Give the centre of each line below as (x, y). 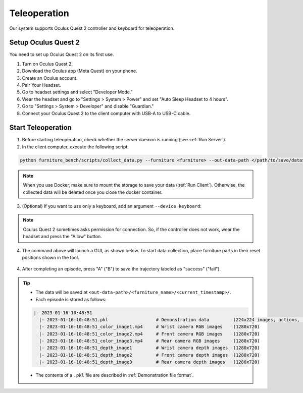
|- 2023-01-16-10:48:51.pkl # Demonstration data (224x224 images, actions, (169, 320)
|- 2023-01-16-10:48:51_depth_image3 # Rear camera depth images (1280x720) (149, 362)
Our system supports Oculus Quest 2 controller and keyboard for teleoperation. (92, 28)
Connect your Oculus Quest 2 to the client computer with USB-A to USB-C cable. (106, 113)
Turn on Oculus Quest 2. (47, 64)
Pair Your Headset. (42, 85)
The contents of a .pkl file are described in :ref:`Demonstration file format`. (115, 375)
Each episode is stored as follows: (71, 299)
